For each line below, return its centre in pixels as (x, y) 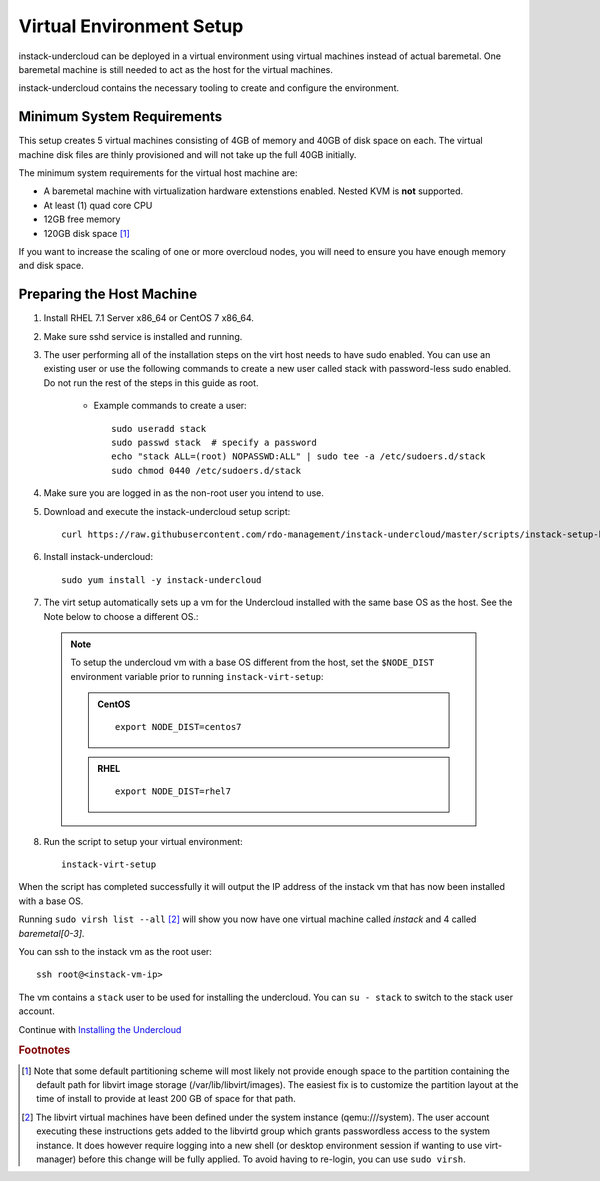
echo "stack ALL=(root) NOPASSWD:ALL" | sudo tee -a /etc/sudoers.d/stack (298, 456)
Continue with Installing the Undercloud (100, 1029)
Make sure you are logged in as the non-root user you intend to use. (184, 493)
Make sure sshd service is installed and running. (143, 336)
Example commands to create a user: (170, 406)
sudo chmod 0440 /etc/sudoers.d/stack (206, 470)
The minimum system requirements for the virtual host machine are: (158, 173)
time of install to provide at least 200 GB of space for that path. (166, 1099)
